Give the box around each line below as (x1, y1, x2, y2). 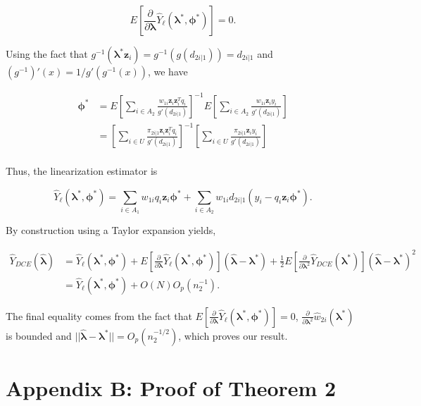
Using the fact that (6, 47, 88, 61)
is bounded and (6, 328, 72, 343)
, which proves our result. (178, 328, 288, 343)
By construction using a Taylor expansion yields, (6, 223, 216, 238)
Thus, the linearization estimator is (6, 164, 158, 178)
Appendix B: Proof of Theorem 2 (6, 373, 337, 402)
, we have (147, 64, 188, 78)
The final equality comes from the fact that (6, 308, 192, 323)
